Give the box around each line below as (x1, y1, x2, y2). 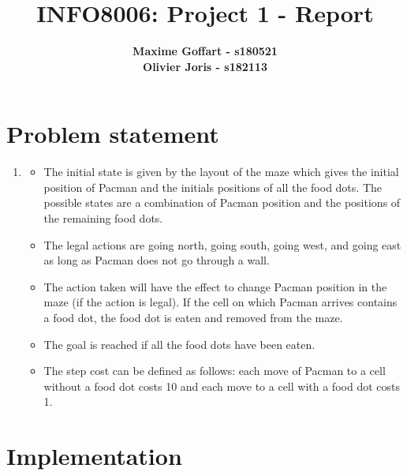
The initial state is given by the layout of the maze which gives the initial (43, 163, 399, 180)
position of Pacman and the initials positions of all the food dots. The (43, 178, 382, 195)
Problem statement (6, 118, 219, 150)
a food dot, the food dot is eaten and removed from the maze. (43, 309, 343, 325)
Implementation (6, 440, 182, 472)
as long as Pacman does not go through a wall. (43, 252, 270, 268)
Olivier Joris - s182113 (143, 58, 267, 74)
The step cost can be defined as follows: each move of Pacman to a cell (43, 362, 386, 379)
